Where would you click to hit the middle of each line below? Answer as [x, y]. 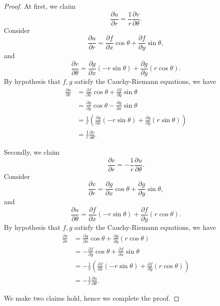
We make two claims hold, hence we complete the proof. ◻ [92, 298]
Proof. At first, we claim [40, 6]
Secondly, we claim [32, 152]
